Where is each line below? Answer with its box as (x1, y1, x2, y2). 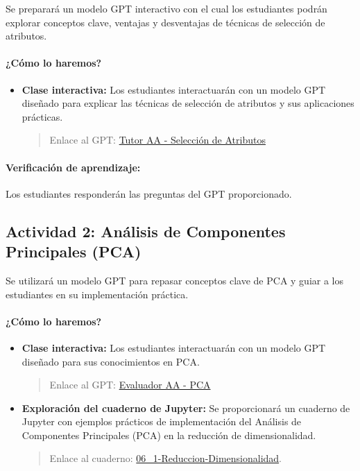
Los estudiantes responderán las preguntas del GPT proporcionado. (6, 186, 292, 200)
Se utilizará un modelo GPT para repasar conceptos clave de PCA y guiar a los (6, 273, 344, 287)
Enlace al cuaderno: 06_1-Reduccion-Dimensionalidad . (49, 451, 282, 465)
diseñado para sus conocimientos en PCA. (22, 354, 200, 368)
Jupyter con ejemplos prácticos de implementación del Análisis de (22, 414, 302, 429)
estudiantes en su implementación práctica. (6, 286, 189, 301)
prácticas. (22, 109, 63, 123)
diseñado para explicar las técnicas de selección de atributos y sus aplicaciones (22, 96, 354, 110)
